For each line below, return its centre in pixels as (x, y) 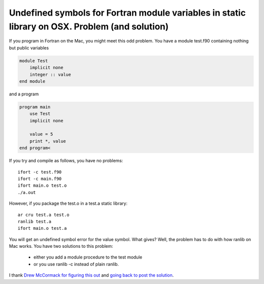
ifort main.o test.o (42, 186)
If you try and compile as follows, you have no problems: (66, 161)
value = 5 (41, 134)
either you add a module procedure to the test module (88, 257)
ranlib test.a (34, 221)
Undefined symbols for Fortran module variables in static (127, 13)
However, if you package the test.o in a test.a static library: (68, 203)
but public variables (29, 48)
